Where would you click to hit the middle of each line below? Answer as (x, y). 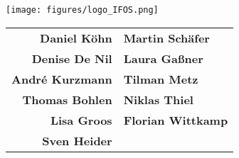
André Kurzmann (62, 79)
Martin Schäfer (166, 38)
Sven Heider (77, 140)
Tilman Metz (161, 79)
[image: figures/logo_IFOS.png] (82, 10)
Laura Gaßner (163, 58)
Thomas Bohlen (67, 99)
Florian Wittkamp (176, 120)
